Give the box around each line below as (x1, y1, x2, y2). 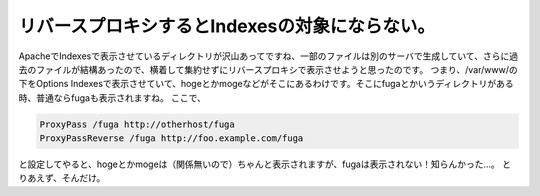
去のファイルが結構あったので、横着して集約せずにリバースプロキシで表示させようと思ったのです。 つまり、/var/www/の (18, 63, 519, 75)
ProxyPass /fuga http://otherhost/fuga (39, 118, 235, 130)
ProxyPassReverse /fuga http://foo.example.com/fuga (39, 133, 304, 144)
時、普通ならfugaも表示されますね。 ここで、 (18, 91, 207, 104)
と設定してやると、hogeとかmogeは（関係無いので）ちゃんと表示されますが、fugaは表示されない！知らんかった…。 (18, 158, 500, 170)
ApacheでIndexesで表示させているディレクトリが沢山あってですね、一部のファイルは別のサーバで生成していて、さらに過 (18, 50, 519, 62)
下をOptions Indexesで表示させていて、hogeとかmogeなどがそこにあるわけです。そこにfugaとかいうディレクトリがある (18, 78, 514, 90)
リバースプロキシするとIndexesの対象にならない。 (18, 15, 435, 37)
